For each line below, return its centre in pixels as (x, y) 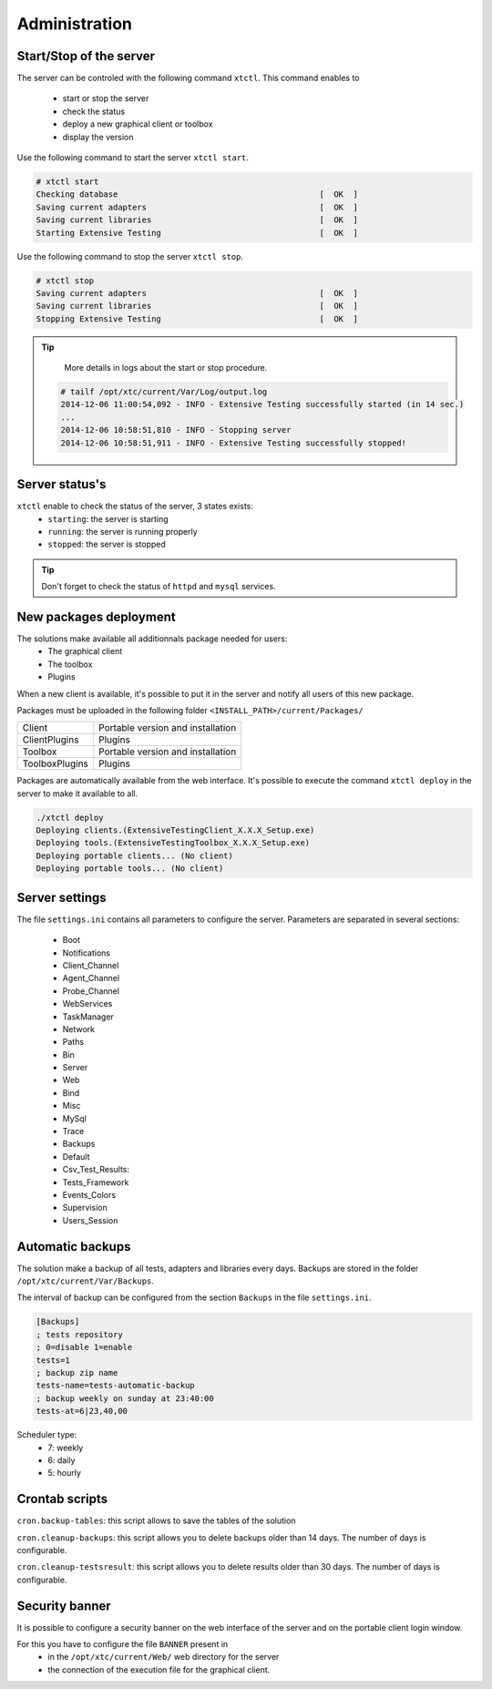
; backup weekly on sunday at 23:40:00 (125, 1398)
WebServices (87, 1004)
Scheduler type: (47, 1435)
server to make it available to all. (77, 793)
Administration (74, 24)
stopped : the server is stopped (107, 544)
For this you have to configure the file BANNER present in (123, 1644)
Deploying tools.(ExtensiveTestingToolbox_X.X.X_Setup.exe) (173, 843)
